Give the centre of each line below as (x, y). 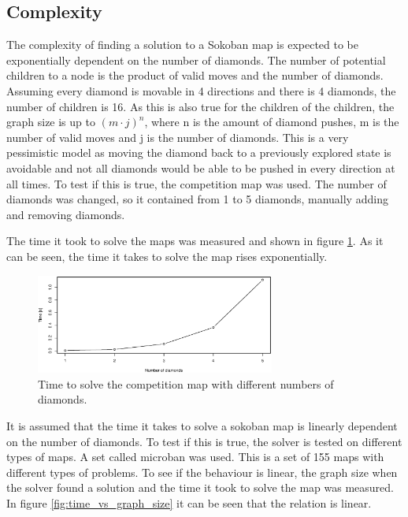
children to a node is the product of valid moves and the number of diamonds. (195, 75)
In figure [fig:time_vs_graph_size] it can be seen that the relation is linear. (189, 503)
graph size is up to (51, 122)
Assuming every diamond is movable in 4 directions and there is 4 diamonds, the (201, 90)
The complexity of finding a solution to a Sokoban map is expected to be (182, 45)
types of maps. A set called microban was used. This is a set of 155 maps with (195, 457)
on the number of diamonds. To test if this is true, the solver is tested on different (204, 441)
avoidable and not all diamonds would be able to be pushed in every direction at (201, 167)
